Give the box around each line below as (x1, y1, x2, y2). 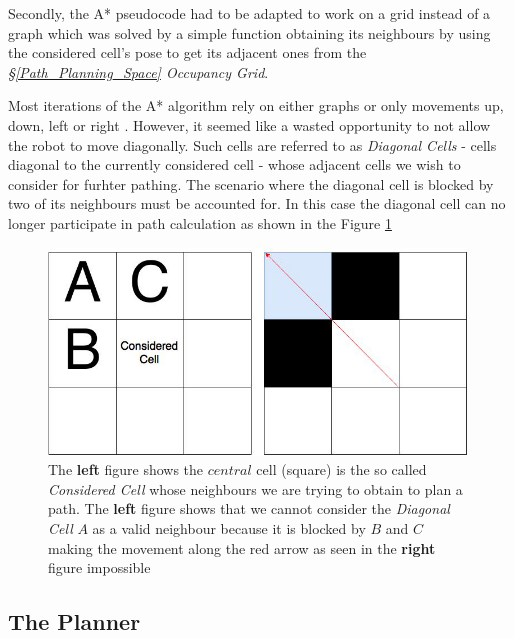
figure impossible (48, 557, 151, 578)
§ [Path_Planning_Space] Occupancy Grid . (8, 61, 269, 82)
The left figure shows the (48, 459, 204, 480)
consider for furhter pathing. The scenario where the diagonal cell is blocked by (8, 173, 494, 194)
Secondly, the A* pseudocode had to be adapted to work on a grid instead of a (8, 3, 491, 23)
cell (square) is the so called (256, 459, 427, 480)
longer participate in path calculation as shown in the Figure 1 (8, 212, 392, 233)
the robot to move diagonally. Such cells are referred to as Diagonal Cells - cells (8, 134, 497, 155)
